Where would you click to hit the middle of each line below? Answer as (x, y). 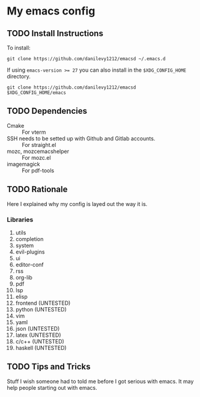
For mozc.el (36, 157)
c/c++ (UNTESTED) (40, 341)
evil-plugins (30, 252)
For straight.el (39, 145)
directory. (19, 76)
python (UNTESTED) (41, 309)
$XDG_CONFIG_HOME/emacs (37, 93)
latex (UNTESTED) (38, 335)
